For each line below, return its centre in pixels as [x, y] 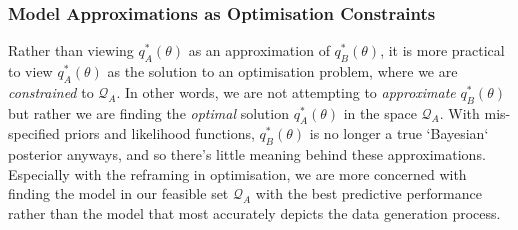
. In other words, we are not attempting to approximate [286, 91]
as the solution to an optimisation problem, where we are [282, 71]
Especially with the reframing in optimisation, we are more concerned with [237, 173]
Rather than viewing [71, 50]
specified [34, 133]
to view [30, 71]
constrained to [51, 91]
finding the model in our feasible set [118, 193]
